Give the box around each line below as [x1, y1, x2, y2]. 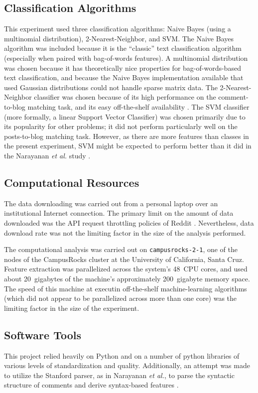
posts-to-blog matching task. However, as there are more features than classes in [4, 131, 249, 141]
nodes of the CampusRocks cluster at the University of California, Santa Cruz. [4, 254, 244, 264]
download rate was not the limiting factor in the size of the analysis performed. [4, 227, 246, 238]
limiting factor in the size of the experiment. [4, 302, 139, 313]
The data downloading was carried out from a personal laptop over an [4, 198, 218, 208]
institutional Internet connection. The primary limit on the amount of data [4, 208, 234, 218]
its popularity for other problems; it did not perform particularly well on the [4, 121, 238, 131]
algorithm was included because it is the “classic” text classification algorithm [4, 43, 242, 53]
